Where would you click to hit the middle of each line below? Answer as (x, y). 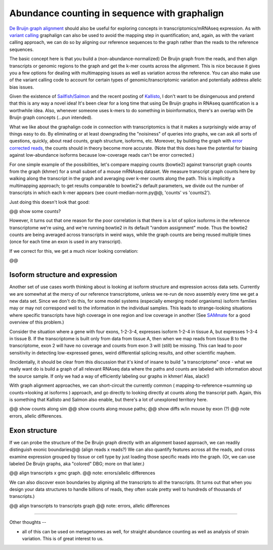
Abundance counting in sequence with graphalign (117, 13)
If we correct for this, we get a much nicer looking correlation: (74, 251)
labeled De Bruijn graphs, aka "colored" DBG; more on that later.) (77, 464)
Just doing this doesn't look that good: (50, 202)
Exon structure (33, 430)
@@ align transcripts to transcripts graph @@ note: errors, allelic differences (89, 506)
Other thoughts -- (28, 522)
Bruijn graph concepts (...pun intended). (51, 118)
